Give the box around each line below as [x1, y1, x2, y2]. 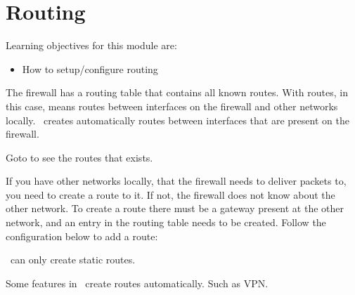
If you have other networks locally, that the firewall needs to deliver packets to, [6, 173, 347, 188]
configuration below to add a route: [6, 228, 158, 243]
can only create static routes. [10, 252, 136, 267]
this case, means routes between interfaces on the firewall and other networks [6, 98, 338, 113]
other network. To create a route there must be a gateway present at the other [6, 201, 344, 216]
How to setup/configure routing [22, 61, 158, 76]
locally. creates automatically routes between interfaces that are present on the [6, 112, 349, 127]
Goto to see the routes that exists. [6, 150, 153, 164]
